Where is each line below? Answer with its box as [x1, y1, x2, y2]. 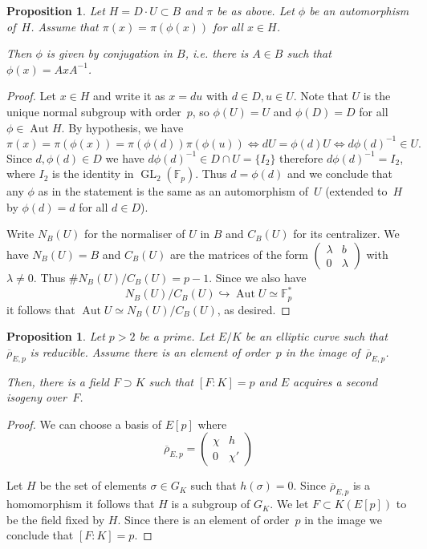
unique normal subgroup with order [6, 103, 181, 119]
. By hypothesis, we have [61, 119, 184, 135]
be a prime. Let [139, 328, 214, 345]
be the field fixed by [6, 511, 105, 527]
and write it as [93, 87, 165, 104]
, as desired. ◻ [217, 301, 291, 317]
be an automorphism [309, 2, 409, 18]
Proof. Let [6, 87, 56, 104]
